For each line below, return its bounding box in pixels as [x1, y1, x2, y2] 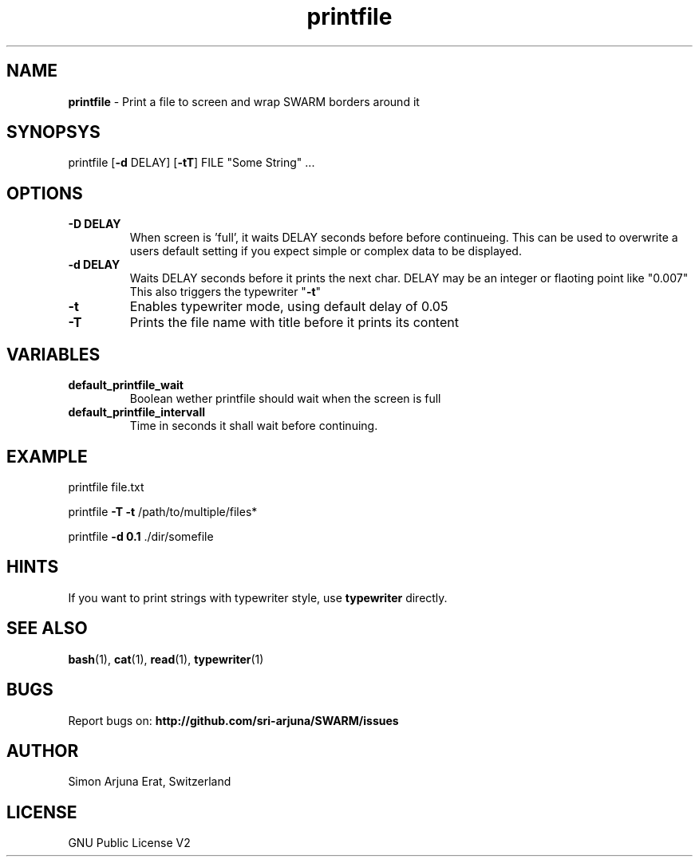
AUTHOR [6, 740, 79, 761]
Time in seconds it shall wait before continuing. [129, 419, 378, 433]
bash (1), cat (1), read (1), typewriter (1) [68, 652, 264, 666]
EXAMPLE [6, 446, 88, 467]
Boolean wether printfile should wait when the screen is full [129, 392, 441, 406]
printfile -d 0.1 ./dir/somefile [68, 529, 214, 543]
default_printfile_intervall [68, 405, 205, 420]
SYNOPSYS [6, 122, 101, 143]
